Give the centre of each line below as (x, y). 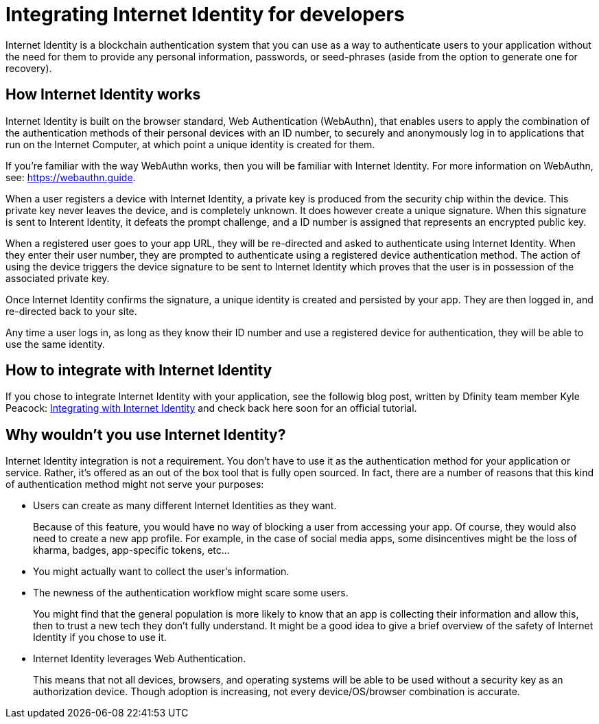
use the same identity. (55, 344)
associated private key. (58, 278)
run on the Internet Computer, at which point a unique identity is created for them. (190, 144)
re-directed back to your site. (71, 311)
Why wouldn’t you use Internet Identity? (146, 434)
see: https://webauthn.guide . (71, 177)
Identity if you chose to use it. (100, 638)
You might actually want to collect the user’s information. (161, 572)
